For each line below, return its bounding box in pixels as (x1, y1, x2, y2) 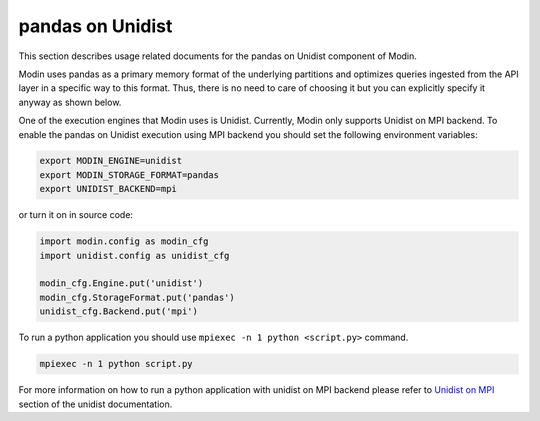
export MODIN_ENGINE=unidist (39, 155, 183, 167)
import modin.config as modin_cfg (39, 236, 209, 247)
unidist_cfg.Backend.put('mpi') (39, 306, 199, 317)
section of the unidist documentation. (18, 398, 173, 410)
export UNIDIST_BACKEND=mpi (39, 183, 177, 195)
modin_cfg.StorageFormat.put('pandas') (39, 291, 235, 303)
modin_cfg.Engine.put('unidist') (39, 278, 204, 289)
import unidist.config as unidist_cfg (39, 250, 230, 261)
